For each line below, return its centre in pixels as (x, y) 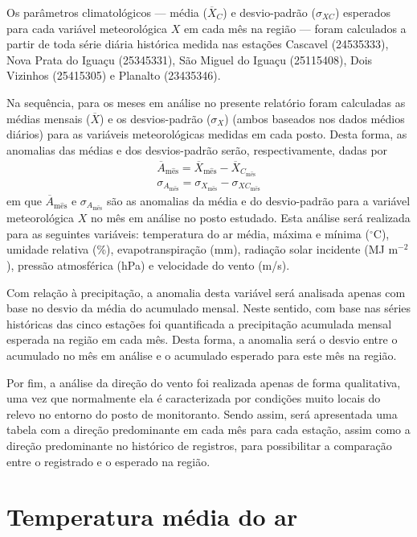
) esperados (362, 12)
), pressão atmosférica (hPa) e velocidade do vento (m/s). (148, 264)
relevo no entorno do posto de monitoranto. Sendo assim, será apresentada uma (202, 413)
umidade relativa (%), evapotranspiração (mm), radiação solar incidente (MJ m (202, 249)
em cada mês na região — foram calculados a (295, 28)
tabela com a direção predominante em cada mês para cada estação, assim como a (208, 430)
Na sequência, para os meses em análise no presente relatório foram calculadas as (206, 102)
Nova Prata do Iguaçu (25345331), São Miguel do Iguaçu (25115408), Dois (190, 59)
